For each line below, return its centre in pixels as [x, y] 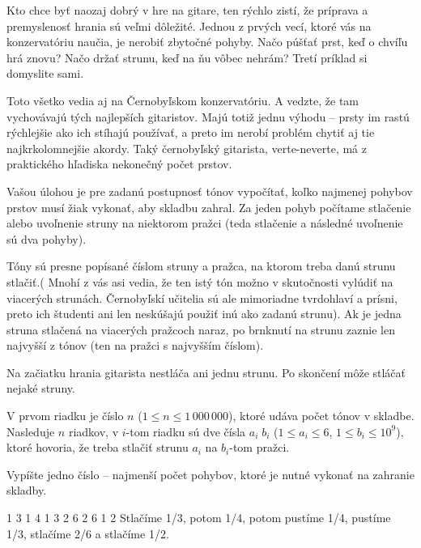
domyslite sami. [45, 73]
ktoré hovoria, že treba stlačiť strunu [98, 447]
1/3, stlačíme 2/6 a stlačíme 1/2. [88, 533]
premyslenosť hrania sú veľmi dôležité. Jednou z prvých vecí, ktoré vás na [189, 25]
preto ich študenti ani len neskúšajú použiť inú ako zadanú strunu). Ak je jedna [204, 314]
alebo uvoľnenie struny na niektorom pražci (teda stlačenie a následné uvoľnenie [205, 223]
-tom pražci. [259, 447]
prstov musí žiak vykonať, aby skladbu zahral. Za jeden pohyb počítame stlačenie [209, 207]
